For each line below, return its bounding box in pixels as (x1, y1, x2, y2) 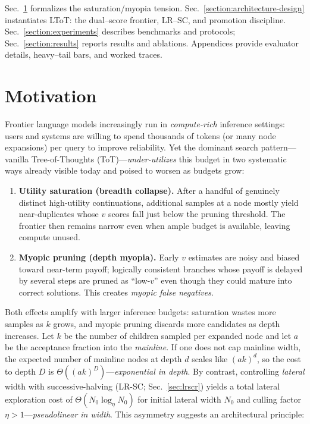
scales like (192, 352, 228, 365)
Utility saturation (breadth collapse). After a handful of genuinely (18, 184, 280, 197)
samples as (5, 318, 43, 329)
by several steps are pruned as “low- (18, 274, 151, 287)
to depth (5, 365, 36, 378)
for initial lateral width (137, 392, 221, 405)
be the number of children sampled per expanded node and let (64, 329, 292, 341)
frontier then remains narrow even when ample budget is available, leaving (18, 219, 290, 231)
